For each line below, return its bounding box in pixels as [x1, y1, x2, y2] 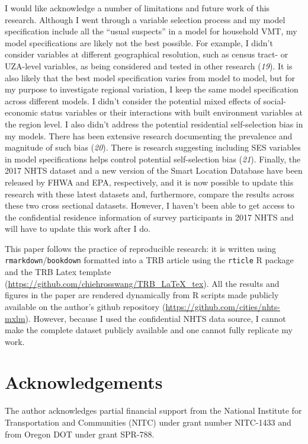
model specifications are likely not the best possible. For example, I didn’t [5, 36, 273, 49]
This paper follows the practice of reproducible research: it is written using [5, 242, 276, 254]
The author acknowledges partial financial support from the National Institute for [5, 404, 302, 417]
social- [263, 94, 286, 107]
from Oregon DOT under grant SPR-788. [5, 427, 155, 440]
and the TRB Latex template [5, 266, 111, 278]
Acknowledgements [5, 370, 163, 394]
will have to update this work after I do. [5, 222, 150, 235]
